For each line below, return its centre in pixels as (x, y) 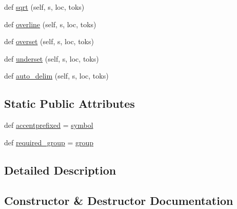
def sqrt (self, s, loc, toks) (44, 7)
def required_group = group (49, 142)
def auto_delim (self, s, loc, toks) (56, 76)
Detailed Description (60, 170)
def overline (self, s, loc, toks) (50, 24)
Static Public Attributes (70, 103)
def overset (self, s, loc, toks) (49, 41)
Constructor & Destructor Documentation (119, 200)
